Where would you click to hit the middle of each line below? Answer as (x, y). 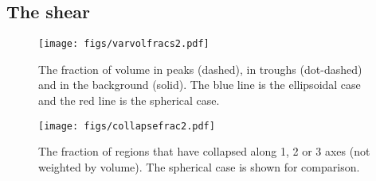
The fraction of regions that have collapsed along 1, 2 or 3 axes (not (204, 151)
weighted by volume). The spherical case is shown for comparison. (199, 166)
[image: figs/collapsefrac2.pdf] (127, 126)
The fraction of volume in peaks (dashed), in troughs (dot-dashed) (200, 69)
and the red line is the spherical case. (129, 100)
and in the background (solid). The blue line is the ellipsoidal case (200, 85)
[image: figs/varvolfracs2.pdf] (124, 44)
